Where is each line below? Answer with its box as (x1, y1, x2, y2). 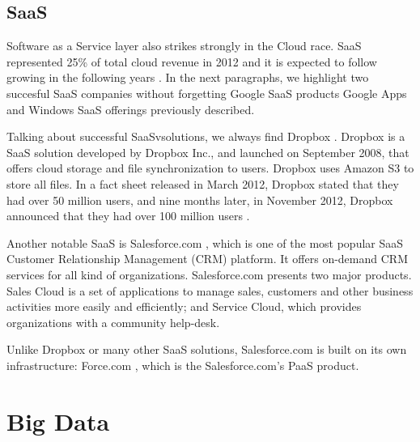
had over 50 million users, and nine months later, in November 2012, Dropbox (6, 191, 393, 208)
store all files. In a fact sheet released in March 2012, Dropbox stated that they (6, 175, 399, 192)
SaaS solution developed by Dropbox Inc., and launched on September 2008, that (6, 143, 409, 160)
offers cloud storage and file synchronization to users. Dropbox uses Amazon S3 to (6, 159, 414, 176)
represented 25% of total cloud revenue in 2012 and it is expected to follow (6, 53, 377, 70)
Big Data (6, 404, 110, 437)
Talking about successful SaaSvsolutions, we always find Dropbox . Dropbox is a (6, 128, 405, 145)
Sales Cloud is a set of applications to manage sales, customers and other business (6, 282, 414, 299)
